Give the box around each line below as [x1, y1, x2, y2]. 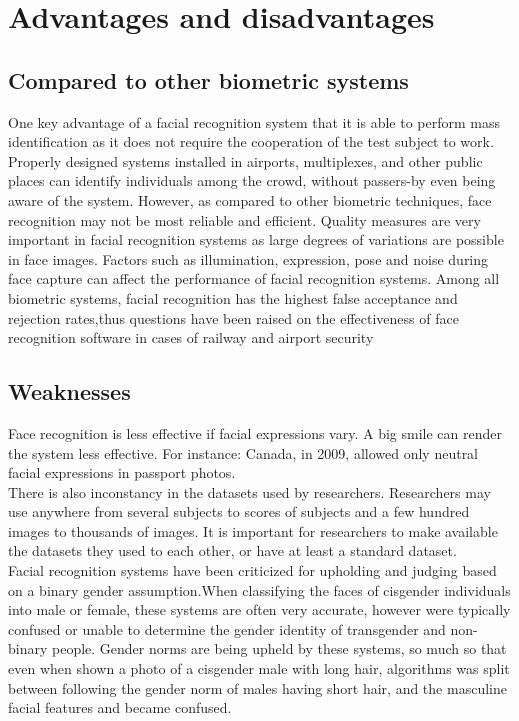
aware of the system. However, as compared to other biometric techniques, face [8, 189, 492, 210]
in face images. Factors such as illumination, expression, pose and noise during [8, 248, 489, 269]
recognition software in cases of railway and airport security [8, 327, 374, 348]
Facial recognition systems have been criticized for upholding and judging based [8, 560, 497, 581]
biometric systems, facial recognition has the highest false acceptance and [8, 287, 458, 308]
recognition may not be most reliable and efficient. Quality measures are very [8, 209, 481, 230]
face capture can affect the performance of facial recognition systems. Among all [8, 268, 500, 289]
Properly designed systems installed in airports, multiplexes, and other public [8, 150, 483, 171]
